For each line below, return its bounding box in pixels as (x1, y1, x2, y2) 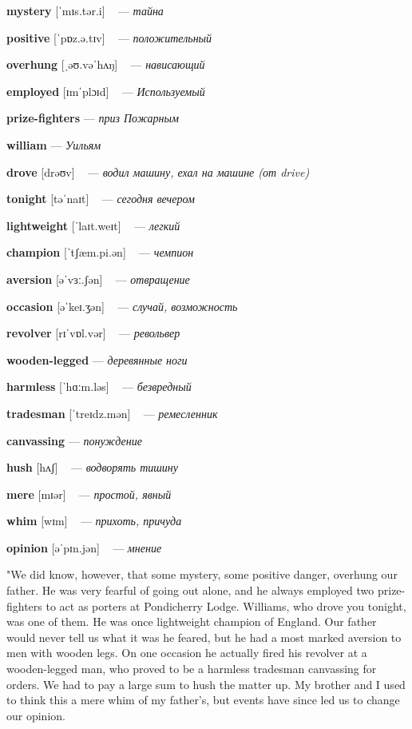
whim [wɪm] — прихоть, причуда (6, 512, 182, 529)
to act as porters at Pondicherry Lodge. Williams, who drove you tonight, (46, 597, 406, 614)
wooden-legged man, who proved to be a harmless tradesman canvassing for (6, 660, 377, 677)
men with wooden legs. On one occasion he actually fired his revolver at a (6, 644, 367, 661)
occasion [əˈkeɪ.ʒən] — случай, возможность (6, 297, 238, 314)
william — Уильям (6, 136, 101, 153)
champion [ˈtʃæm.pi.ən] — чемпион (6, 244, 194, 261)
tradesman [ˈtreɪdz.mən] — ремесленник (6, 404, 218, 421)
